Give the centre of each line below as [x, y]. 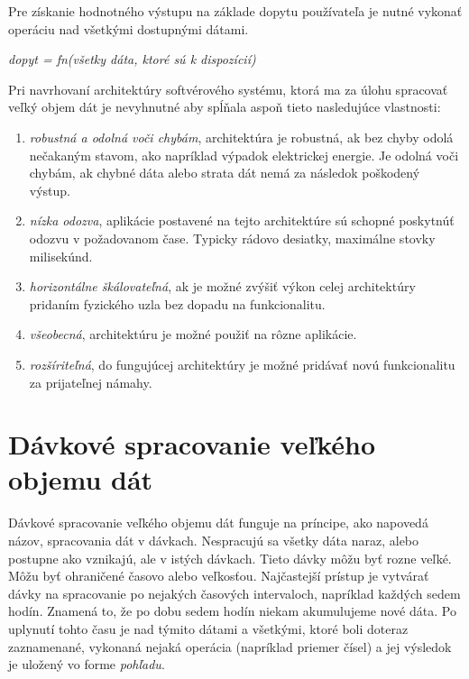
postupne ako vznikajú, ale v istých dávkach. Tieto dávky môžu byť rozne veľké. [230, 558]
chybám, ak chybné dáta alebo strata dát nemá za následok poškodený [225, 173]
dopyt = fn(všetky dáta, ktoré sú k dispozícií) [132, 59]
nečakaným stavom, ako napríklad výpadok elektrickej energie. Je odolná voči [244, 155]
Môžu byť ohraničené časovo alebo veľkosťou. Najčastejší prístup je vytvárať [219, 576]
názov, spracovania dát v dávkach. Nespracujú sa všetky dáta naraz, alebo [214, 540]
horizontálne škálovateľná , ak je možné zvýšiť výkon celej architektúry [222, 286]
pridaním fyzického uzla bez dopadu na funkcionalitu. [177, 303]
